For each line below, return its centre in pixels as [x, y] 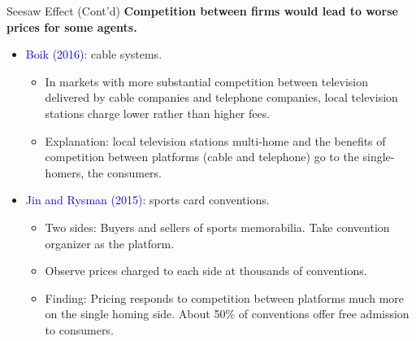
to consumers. [79, 329]
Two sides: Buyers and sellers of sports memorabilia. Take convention [217, 227]
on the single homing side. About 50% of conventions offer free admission [227, 314]
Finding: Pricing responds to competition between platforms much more [224, 297]
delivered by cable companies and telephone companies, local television [221, 97]
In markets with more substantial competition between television [207, 81]
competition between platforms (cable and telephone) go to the [202, 157]
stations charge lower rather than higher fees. [158, 113]
